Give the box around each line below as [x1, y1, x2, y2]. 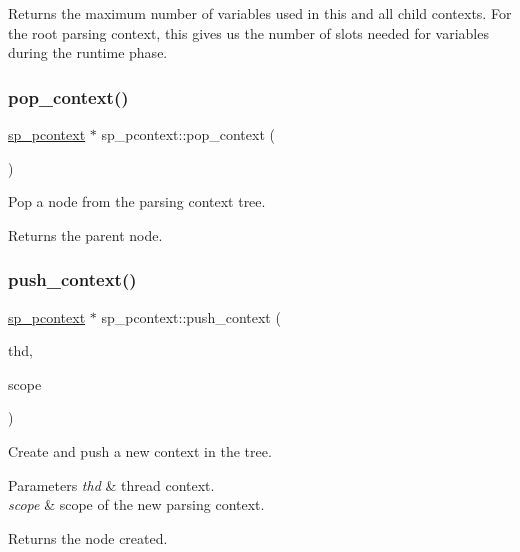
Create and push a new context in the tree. [8, 440, 272, 461]
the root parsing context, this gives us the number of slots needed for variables [8, 22, 489, 43]
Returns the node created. [8, 527, 168, 548]
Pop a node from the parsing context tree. [8, 191, 266, 212]
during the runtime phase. [8, 42, 168, 63]
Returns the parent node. [8, 224, 163, 245]
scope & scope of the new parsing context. [8, 494, 265, 515]
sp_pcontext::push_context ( [101, 306, 281, 327]
